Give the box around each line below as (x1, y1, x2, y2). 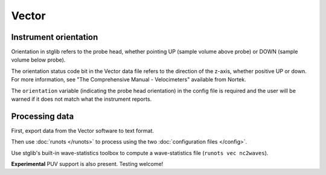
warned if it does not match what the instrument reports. (11, 95, 152, 103)
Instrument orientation (11, 32, 98, 42)
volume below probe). (11, 56, 66, 63)
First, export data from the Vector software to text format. (11, 127, 154, 134)
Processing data (11, 111, 74, 121)
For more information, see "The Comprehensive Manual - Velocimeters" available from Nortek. (11, 76, 247, 83)
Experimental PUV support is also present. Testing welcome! (11, 161, 164, 168)
